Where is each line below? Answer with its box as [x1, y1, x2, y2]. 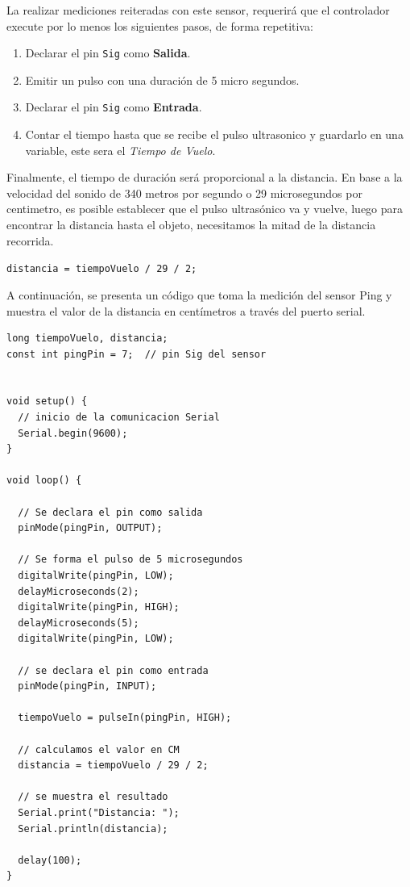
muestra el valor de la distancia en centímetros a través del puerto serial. [6, 302, 366, 319]
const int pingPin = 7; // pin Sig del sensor [6, 348, 267, 360]
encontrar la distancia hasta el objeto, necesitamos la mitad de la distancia [6, 216, 376, 233]
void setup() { [6, 395, 88, 408]
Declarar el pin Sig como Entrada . [25, 98, 202, 115]
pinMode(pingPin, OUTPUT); [18, 522, 163, 534]
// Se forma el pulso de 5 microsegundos [18, 554, 243, 566]
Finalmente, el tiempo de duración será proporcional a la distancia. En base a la [6, 169, 403, 186]
